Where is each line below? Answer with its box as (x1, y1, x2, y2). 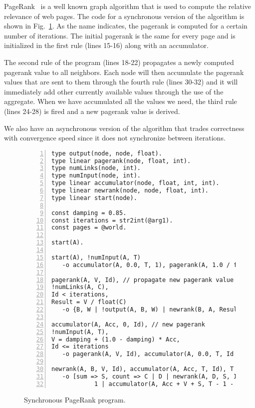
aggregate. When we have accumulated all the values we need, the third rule (4, 96, 237, 106)
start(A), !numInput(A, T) (51, 253, 141, 261)
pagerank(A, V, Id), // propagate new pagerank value (51, 276, 234, 283)
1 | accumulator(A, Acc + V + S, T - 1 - (94, 380, 234, 387)
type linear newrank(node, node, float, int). (51, 187, 209, 194)
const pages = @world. (51, 224, 127, 231)
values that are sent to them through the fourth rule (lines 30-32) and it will (4, 76, 238, 87)
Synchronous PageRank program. (24, 394, 126, 404)
